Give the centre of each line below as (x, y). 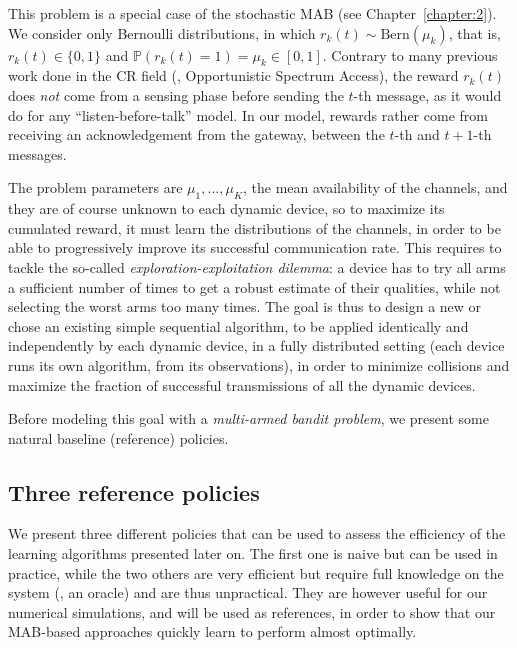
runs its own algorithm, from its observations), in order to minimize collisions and (259, 364)
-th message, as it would (427, 94)
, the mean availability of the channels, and (375, 187)
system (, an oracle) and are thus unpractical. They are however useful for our (248, 592)
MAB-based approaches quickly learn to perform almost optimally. (212, 631)
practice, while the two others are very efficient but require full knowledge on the (256, 572)
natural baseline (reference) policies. (118, 437)
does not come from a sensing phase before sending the (176, 94)
